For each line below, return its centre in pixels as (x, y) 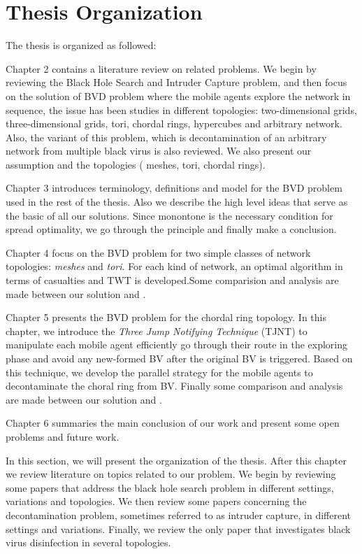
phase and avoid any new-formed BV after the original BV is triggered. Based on (179, 358)
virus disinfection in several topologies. (88, 542)
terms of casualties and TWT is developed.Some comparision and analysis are (172, 280)
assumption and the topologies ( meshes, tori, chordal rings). (136, 164)
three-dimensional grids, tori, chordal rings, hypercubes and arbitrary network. (174, 123)
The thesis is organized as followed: (81, 45)
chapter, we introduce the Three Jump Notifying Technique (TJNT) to (157, 331)
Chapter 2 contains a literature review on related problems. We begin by (161, 68)
